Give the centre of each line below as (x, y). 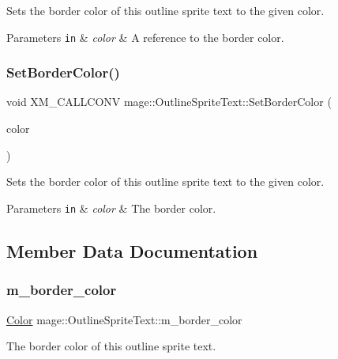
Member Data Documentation (132, 250)
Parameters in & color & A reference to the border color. (145, 37)
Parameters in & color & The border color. (111, 208)
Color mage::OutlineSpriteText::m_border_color (124, 319)
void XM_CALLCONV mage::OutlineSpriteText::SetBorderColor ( (169, 102)
